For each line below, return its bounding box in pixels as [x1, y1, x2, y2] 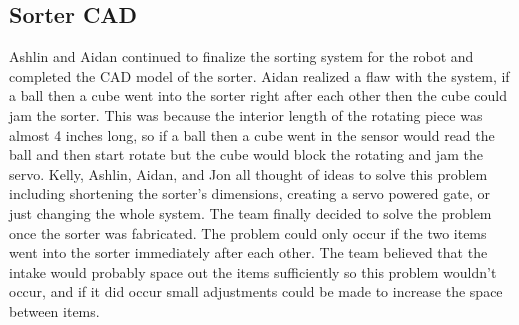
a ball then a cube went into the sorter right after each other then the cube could [9, 85, 508, 106]
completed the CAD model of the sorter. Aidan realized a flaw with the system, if [9, 65, 510, 86]
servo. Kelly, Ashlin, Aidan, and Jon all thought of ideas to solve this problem [9, 163, 488, 184]
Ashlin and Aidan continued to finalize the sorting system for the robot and [9, 46, 474, 67]
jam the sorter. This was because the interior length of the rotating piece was [9, 104, 483, 125]
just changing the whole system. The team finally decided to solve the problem [9, 202, 492, 223]
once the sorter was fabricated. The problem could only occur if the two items [9, 222, 487, 243]
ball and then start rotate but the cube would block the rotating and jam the [9, 144, 483, 165]
